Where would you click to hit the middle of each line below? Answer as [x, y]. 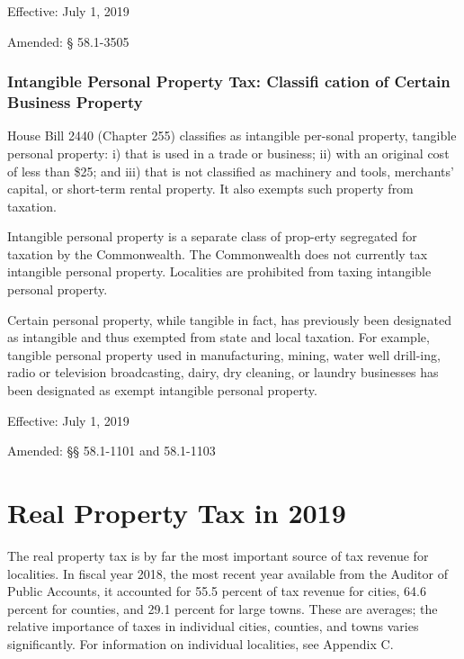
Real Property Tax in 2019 [177, 513]
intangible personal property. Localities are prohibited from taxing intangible [219, 271]
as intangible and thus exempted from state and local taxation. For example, [219, 337]
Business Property [75, 102]
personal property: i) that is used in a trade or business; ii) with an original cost [228, 153]
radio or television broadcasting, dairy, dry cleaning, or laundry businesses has [223, 372]
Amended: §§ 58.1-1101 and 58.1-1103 [112, 451]
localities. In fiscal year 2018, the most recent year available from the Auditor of [228, 573]
